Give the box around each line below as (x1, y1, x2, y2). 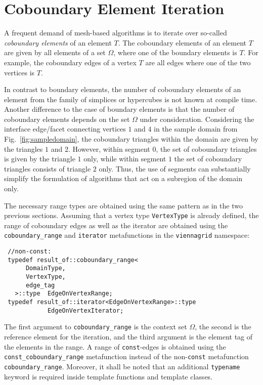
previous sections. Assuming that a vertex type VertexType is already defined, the (4, 210, 259, 221)
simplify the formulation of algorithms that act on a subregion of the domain (4, 173, 242, 184)
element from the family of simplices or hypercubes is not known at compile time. (4, 94, 257, 104)
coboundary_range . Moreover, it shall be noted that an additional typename (4, 361, 240, 371)
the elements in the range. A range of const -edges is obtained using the (4, 341, 226, 352)
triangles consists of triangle (4, 163, 91, 174)
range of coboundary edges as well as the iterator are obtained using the (4, 220, 228, 230)
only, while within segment (83, 153, 166, 164)
